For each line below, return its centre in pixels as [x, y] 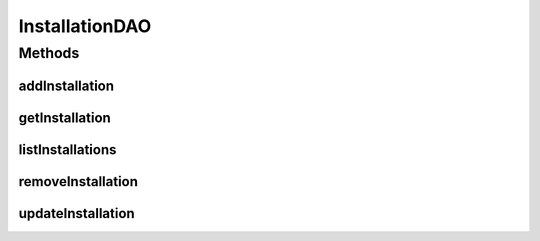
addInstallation [66, 85]
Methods [49, 53]
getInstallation [65, 117]
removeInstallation [78, 181]
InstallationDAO [85, 26]
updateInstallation [76, 213]
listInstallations [67, 149]
